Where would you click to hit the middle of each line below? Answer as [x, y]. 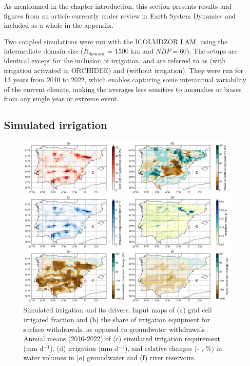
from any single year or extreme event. [61, 99]
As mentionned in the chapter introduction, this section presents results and [118, 6]
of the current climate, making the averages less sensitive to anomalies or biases [123, 89]
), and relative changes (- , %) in [173, 348]
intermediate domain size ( [44, 51]
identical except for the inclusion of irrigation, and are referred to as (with [115, 60]
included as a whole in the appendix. [59, 25]
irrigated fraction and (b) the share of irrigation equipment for [117, 320]
